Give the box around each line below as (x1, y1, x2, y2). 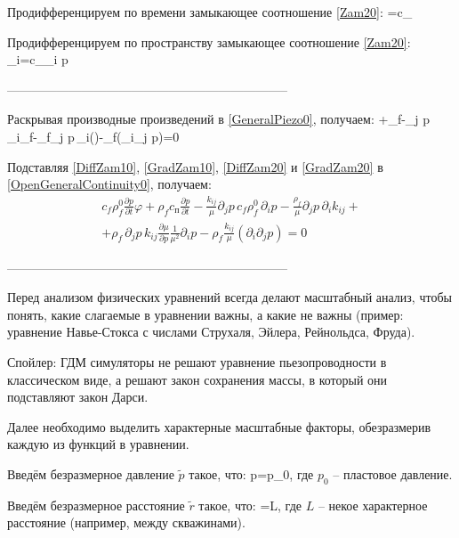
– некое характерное (318, 495, 428, 514)
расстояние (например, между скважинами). (7, 513, 246, 532)
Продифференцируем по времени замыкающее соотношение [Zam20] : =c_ (7, 3, 413, 20)
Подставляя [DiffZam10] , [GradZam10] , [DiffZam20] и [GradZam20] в (7, 157, 383, 175)
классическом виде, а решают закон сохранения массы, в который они (7, 370, 388, 388)
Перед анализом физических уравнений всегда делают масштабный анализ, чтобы (7, 288, 452, 306)
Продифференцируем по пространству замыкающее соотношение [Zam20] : (7, 32, 411, 51)
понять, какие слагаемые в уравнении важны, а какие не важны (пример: (7, 305, 404, 323)
